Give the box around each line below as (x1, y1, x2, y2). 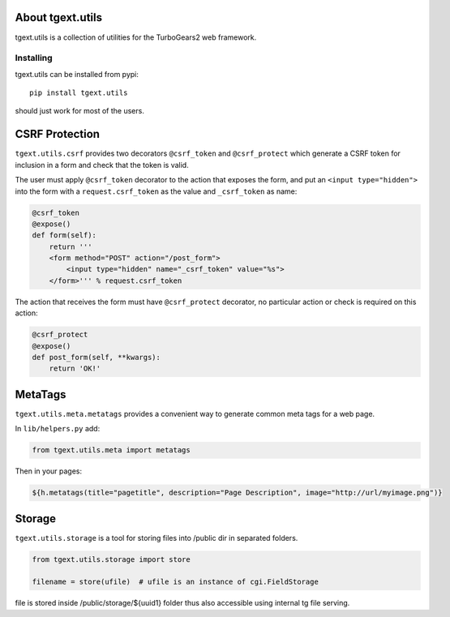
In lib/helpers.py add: (15, 424, 101, 434)
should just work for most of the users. (15, 106, 145, 116)
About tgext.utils (15, 11, 103, 24)
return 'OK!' (49, 364, 101, 373)
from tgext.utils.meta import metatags (32, 446, 191, 455)
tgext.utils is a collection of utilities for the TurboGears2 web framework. (15, 32, 257, 42)
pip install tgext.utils (29, 88, 128, 97)
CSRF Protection (15, 127, 101, 141)
